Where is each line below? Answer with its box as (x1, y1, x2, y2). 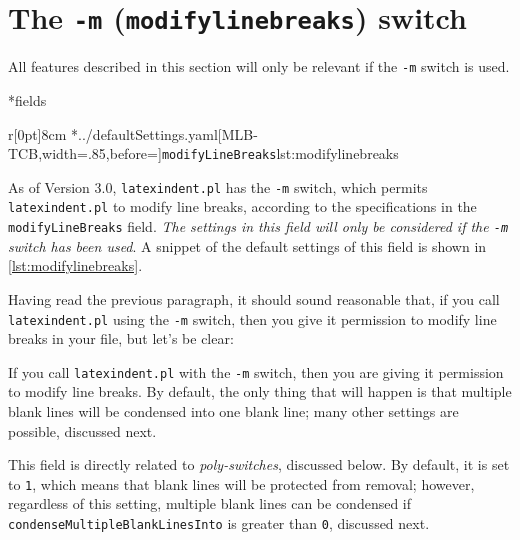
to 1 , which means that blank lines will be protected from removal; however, (8, 473, 475, 494)
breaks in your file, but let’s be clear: (8, 328, 234, 349)
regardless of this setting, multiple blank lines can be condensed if (8, 493, 412, 514)
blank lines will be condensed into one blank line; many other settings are (8, 401, 459, 421)
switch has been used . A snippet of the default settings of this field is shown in (8, 235, 487, 256)
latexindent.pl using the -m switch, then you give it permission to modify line (8, 308, 497, 329)
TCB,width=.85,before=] (8, 143, 162, 164)
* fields (8, 89, 47, 110)
